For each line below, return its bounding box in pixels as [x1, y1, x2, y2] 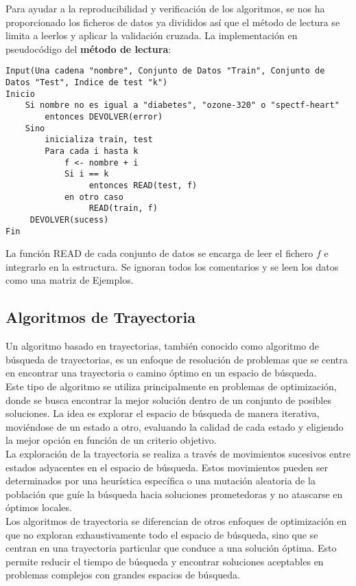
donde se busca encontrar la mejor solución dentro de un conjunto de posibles [5, 392, 331, 407]
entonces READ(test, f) [88, 180, 198, 190]
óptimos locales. [5, 500, 72, 515]
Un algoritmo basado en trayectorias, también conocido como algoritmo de [5, 339, 319, 353]
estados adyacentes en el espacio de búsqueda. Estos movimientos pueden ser [5, 460, 329, 474]
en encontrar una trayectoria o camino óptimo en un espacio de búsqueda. [5, 365, 317, 380]
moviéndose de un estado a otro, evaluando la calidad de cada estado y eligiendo [5, 419, 344, 433]
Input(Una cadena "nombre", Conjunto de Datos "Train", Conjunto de [5, 66, 325, 76]
